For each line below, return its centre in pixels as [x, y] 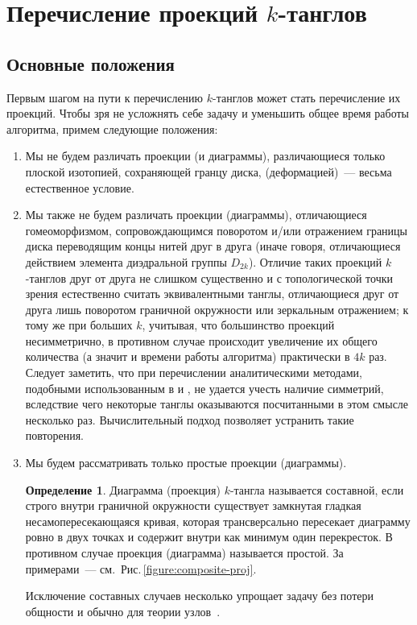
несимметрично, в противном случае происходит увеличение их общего [201, 340]
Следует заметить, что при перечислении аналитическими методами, [194, 373]
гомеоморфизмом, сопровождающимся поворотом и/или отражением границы [216, 230]
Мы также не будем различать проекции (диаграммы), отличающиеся [196, 215]
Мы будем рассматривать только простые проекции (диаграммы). [186, 463]
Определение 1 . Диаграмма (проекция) [123, 489]
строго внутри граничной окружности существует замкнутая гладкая [193, 505]
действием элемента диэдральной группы [126, 261]
